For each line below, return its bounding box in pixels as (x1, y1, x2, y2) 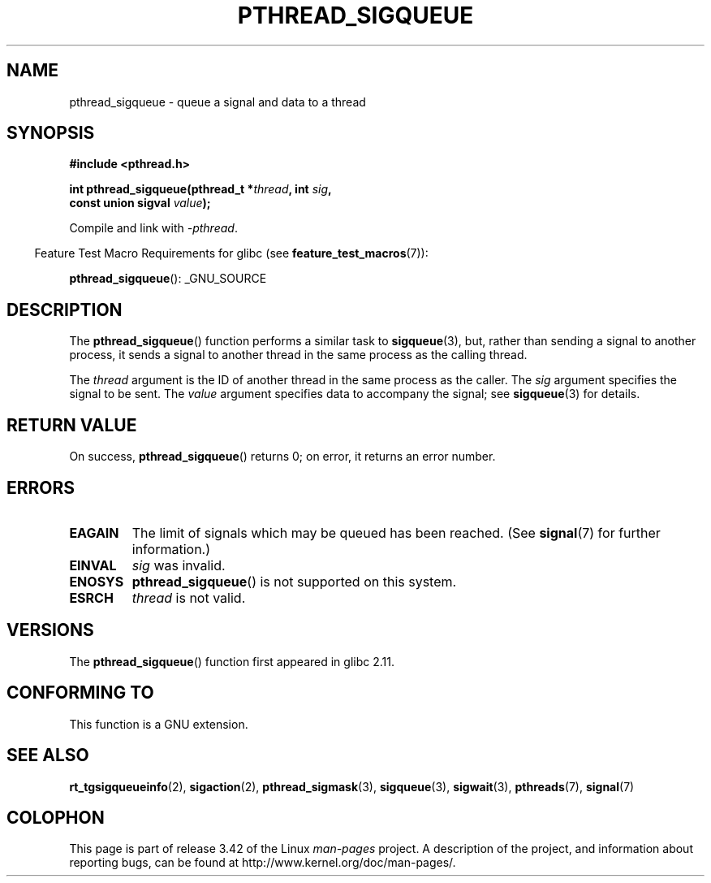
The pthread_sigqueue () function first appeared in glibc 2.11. (69, 654, 394, 669)
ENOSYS (69, 573, 124, 590)
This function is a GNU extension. (69, 716, 248, 731)
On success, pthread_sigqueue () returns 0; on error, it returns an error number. (69, 449, 496, 464)
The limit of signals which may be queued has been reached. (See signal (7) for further (131, 524, 661, 541)
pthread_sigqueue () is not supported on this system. (131, 573, 457, 590)
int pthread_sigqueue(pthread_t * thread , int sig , (69, 182, 332, 197)
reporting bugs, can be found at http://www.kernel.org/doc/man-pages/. (69, 855, 456, 870)
